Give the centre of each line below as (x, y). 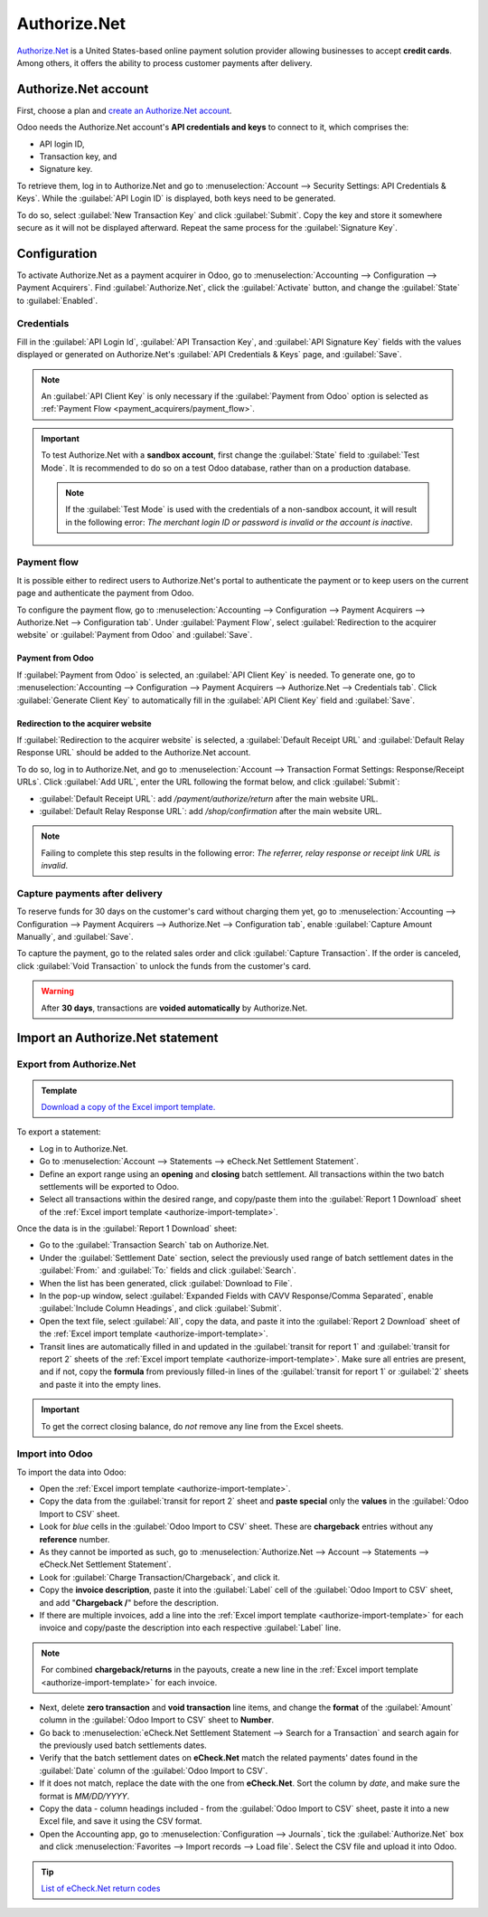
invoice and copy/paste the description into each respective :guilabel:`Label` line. (190, 1628)
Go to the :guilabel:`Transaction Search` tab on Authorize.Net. (154, 1245)
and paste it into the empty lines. (100, 1384)
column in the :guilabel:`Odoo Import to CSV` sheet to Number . (157, 1720)
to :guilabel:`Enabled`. (57, 300)
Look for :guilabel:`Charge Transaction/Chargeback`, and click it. (160, 1577)
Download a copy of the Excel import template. (128, 1106)
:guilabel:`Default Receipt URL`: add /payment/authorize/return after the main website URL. (209, 798)
